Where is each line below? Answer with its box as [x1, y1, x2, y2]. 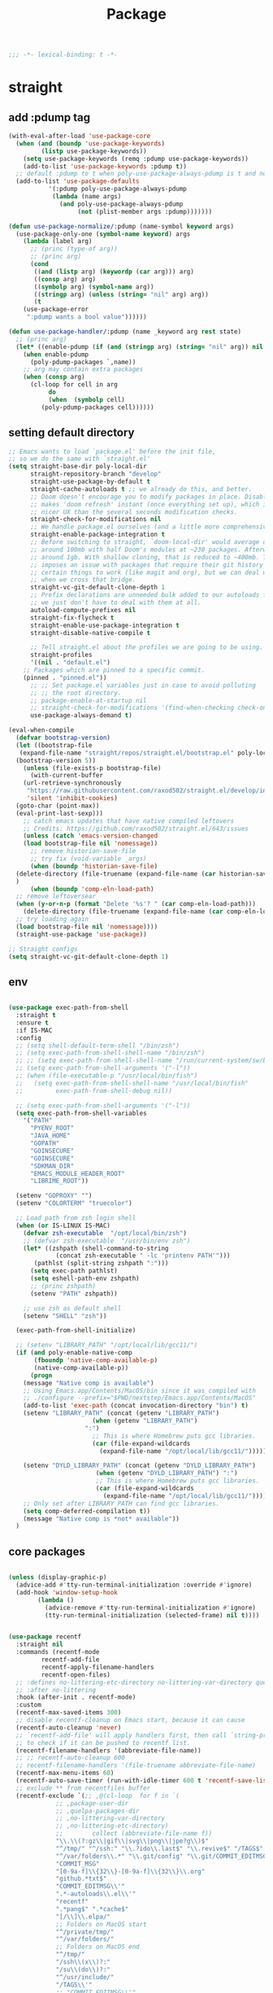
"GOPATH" [29, 1139, 60, 1147]
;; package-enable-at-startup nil [29, 696, 148, 704]
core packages [8, 1544, 85, 1558]
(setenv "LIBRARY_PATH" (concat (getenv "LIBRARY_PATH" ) [23, 1409, 220, 1417]
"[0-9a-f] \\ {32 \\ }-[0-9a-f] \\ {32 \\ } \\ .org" [55, 1867, 206, 1875]
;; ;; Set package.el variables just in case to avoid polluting [29, 681, 256, 690]
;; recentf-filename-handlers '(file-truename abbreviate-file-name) [15, 1761, 256, 1769]
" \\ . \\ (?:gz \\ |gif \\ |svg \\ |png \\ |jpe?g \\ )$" [55, 1837, 209, 1845]
